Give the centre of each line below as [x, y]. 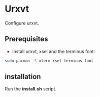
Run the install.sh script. [31, 89]
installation [23, 77]
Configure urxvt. [22, 23]
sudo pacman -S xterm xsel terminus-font [49, 61]
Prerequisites [26, 39]
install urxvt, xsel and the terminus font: [53, 51]
